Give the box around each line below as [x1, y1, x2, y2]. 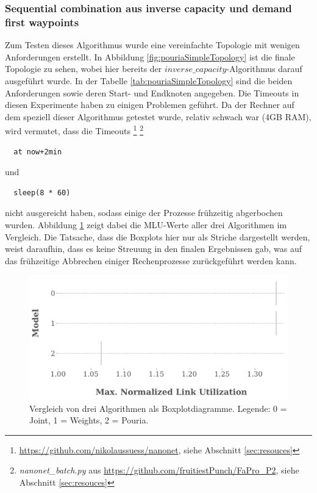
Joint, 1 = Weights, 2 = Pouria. [29, 414, 149, 426]
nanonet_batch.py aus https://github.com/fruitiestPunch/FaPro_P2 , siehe [19, 464, 299, 477]
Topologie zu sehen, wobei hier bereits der [5, 62, 162, 75]
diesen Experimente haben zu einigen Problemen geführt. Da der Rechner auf [5, 98, 294, 111]
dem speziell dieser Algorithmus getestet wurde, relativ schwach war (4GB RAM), [5, 110, 312, 123]
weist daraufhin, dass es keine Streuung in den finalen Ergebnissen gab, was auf [5, 242, 302, 255]
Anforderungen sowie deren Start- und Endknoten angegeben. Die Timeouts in [5, 86, 299, 99]
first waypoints [5, 14, 79, 29]
